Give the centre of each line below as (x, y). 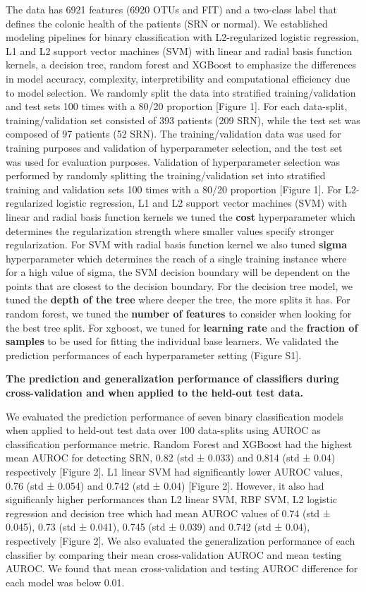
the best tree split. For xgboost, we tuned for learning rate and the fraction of (182, 327)
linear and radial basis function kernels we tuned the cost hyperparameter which (181, 216)
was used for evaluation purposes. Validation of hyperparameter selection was (173, 161)
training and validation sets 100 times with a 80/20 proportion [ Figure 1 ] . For (174, 189)
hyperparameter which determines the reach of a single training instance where (176, 258)
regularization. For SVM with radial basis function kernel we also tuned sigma (177, 244)
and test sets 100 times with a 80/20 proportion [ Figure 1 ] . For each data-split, (177, 106)
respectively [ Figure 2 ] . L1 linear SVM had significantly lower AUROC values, (174, 471)
